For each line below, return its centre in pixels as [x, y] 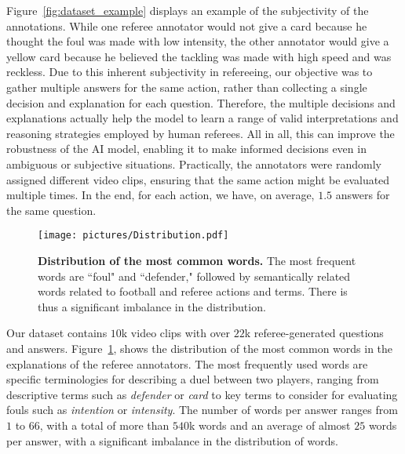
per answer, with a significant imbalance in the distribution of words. [172, 440]
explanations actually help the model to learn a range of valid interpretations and [202, 118]
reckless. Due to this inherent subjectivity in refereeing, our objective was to [190, 72]
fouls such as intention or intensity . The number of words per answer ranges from [202, 410]
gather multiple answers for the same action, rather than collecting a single [187, 87]
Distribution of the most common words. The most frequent [197, 260]
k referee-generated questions [314, 333]
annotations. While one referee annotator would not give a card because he [187, 25]
